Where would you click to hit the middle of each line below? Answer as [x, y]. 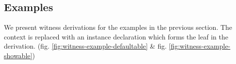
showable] [18, 55]
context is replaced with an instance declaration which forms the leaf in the [116, 36]
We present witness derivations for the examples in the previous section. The [118, 27]
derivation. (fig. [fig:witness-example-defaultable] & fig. [85, 46]
